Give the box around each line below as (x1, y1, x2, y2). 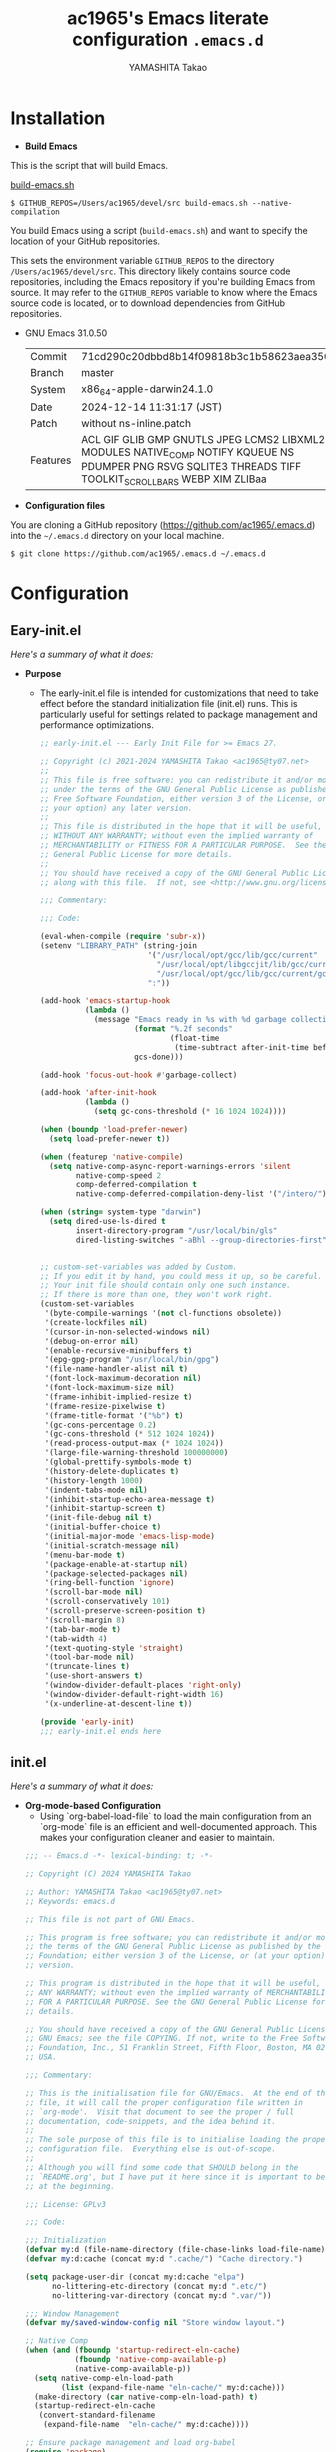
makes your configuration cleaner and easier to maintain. (39, 1832, 275, 1844)
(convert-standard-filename (38, 2410, 156, 2421)
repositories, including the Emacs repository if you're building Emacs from (10, 275, 316, 287)
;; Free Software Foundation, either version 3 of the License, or (39, 793, 327, 804)
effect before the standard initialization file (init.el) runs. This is (39, 698, 298, 710)
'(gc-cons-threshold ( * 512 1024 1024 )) (44, 1429, 215, 1439)
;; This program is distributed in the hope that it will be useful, (24, 1978, 322, 1989)
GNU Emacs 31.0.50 (24, 327, 108, 339)
